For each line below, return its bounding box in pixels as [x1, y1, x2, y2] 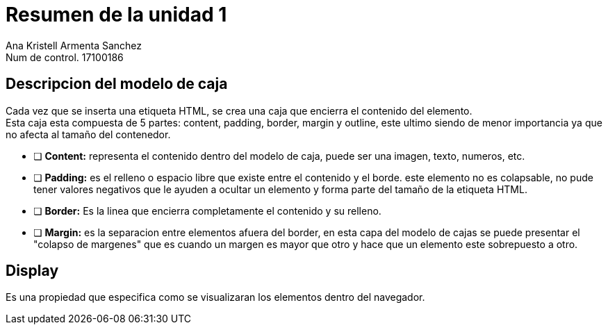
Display [6, 262, 59, 280]
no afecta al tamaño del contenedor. [6, 128, 171, 140]
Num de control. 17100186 [6, 51, 124, 63]
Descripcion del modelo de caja [6, 75, 228, 93]
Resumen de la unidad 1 [6, 3, 227, 26]
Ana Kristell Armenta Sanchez [6, 39, 142, 51]
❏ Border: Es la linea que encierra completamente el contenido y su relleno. [33, 204, 381, 217]
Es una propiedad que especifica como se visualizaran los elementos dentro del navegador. [6, 291, 425, 304]
